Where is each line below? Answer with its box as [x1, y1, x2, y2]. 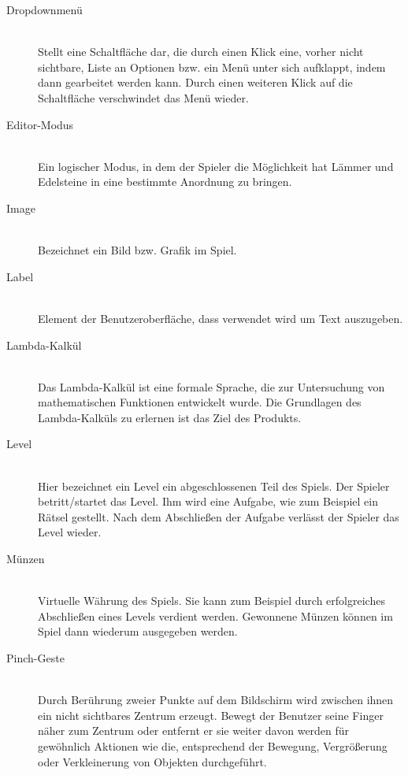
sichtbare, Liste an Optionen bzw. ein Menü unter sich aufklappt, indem [38, 58, 386, 75]
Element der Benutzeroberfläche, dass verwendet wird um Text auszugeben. [38, 310, 403, 326]
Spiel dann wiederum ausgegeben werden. [38, 623, 238, 640]
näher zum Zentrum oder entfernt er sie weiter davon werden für [38, 722, 350, 739]
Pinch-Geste [6, 650, 65, 666]
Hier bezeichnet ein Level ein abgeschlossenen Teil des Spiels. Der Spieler [38, 477, 390, 494]
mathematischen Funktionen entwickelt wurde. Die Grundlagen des [38, 394, 362, 410]
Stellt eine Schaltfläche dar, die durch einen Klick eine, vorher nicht [38, 43, 364, 60]
